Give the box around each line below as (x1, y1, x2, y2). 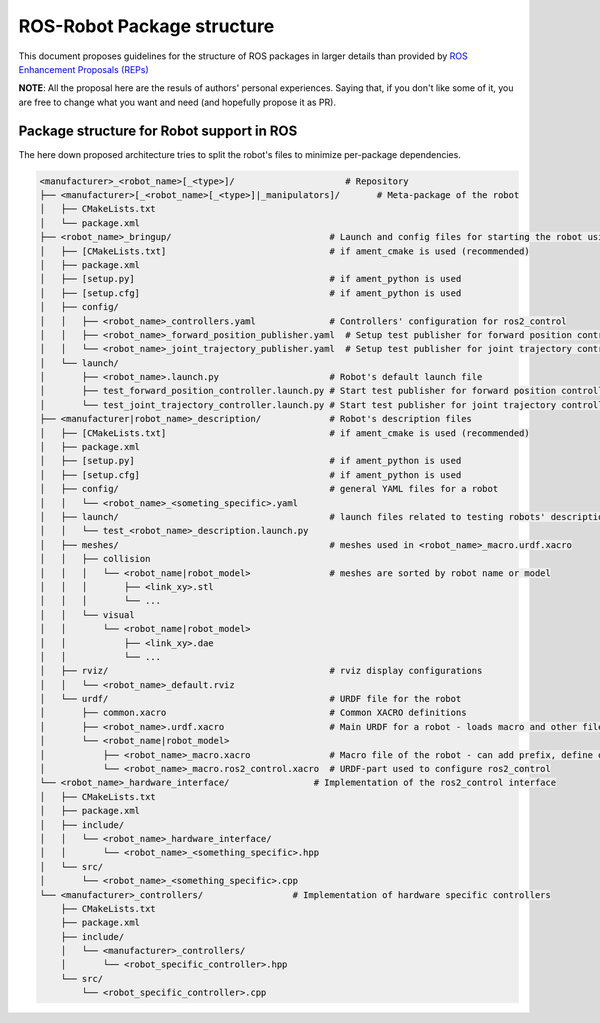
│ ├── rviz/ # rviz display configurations (39, 665, 483, 677)
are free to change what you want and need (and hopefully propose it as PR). (18, 96, 337, 108)
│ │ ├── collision (39, 553, 151, 565)
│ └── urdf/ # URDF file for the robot (39, 693, 462, 705)
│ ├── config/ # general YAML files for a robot (39, 483, 499, 495)
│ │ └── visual (39, 609, 135, 620)
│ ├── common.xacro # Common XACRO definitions (39, 707, 467, 719)
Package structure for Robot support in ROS (18, 122, 298, 139)
